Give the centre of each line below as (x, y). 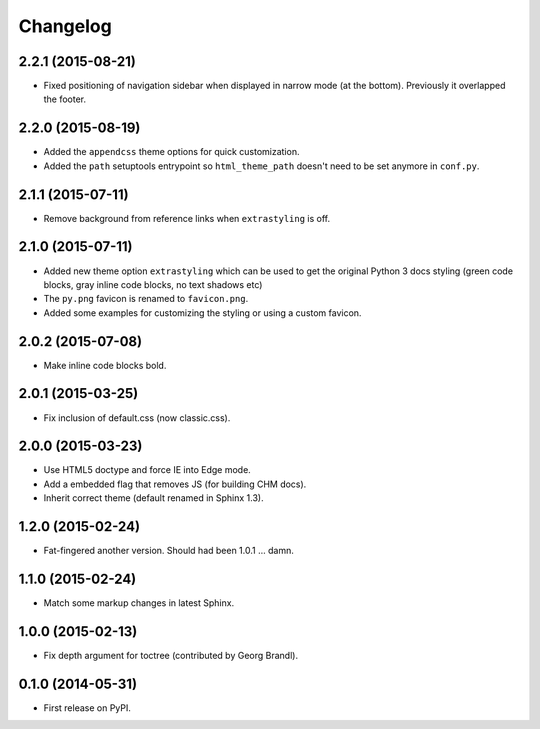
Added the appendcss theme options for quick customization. (171, 152)
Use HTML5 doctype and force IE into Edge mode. (147, 470)
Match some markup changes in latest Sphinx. (139, 603)
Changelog (65, 26)
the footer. (65, 99)
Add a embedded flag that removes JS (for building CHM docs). (175, 484)
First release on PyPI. (87, 707)
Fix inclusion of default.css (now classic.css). (137, 417)
